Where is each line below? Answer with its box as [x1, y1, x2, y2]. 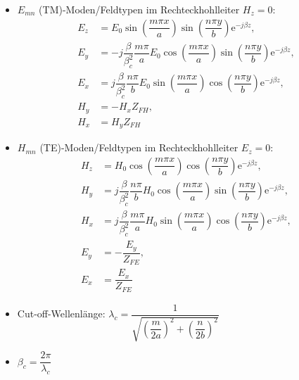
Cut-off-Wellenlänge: [17, 306, 106, 321]
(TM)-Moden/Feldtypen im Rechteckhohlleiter [39, 2, 240, 16]
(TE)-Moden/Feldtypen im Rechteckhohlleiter [39, 140, 238, 155]
